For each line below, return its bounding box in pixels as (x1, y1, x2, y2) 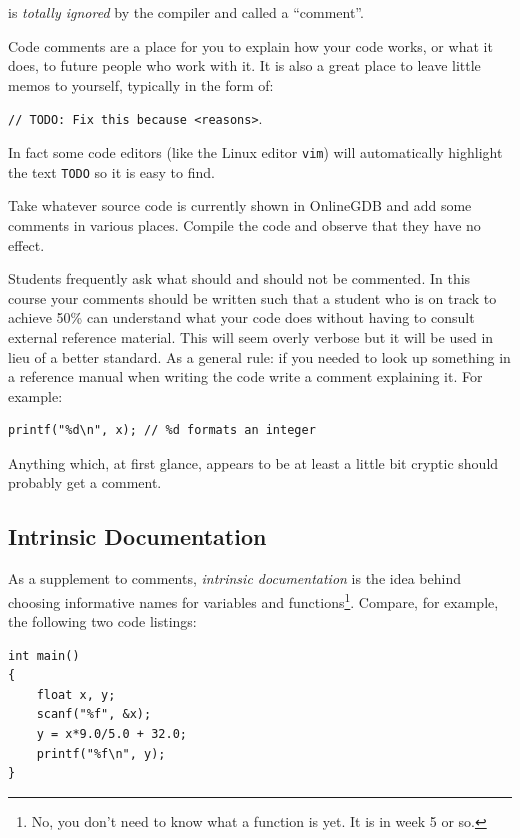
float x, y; (36, 687, 116, 702)
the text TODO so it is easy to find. (8, 161, 215, 182)
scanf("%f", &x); (36, 707, 152, 722)
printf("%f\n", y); (36, 746, 166, 761)
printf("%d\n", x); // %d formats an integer (8, 423, 316, 438)
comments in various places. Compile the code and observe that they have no (8, 214, 481, 235)
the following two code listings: (8, 611, 197, 632)
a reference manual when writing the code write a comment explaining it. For (8, 366, 483, 387)
